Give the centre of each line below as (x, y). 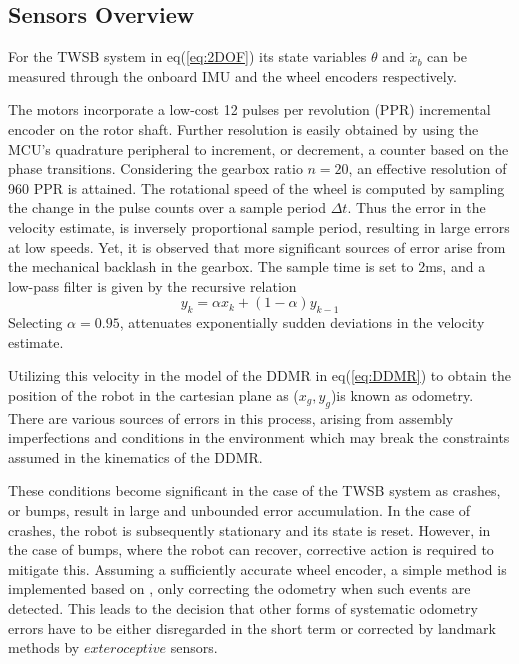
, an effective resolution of (427, 168)
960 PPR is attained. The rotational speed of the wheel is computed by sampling (256, 187)
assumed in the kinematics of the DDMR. (135, 456)
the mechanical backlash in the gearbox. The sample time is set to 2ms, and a (247, 266)
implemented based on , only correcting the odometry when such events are (239, 588)
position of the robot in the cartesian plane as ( (153, 394)
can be (447, 56)
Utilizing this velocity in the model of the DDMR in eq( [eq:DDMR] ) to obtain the (259, 375)
